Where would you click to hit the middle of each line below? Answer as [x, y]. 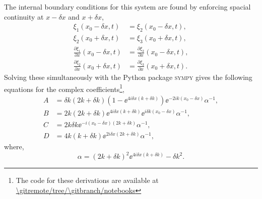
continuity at [24, 16]
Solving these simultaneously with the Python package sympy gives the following [128, 77]
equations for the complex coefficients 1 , [64, 88]
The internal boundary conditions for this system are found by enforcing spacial [127, 7]
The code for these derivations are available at [87, 180]
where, [14, 146]
